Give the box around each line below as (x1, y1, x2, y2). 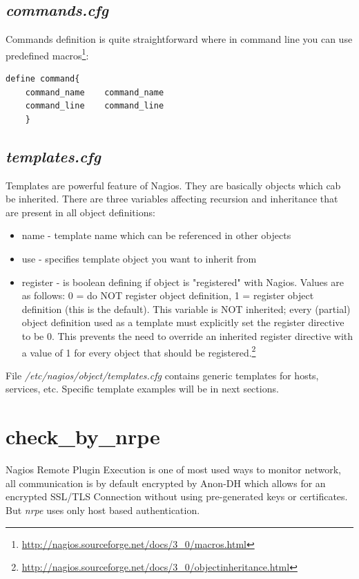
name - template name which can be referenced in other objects (21, 228, 291, 243)
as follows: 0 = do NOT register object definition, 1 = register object (21, 288, 314, 303)
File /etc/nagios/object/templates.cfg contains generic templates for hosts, (6, 368, 319, 382)
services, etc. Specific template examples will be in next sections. (6, 381, 279, 396)
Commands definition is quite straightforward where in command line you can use (6, 32, 353, 46)
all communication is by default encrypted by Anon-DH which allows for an (6, 475, 326, 490)
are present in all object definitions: (6, 205, 155, 219)
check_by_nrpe (6, 422, 160, 450)
